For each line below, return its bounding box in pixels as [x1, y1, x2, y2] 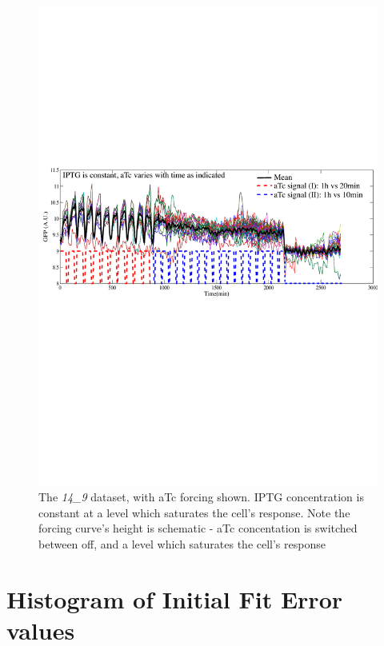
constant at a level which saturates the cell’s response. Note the [38, 504, 350, 520]
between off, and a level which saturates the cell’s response [38, 536, 326, 552]
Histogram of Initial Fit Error [6, 582, 343, 615]
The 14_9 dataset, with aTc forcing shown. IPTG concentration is [38, 488, 364, 505]
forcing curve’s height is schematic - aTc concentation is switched [38, 520, 358, 536]
